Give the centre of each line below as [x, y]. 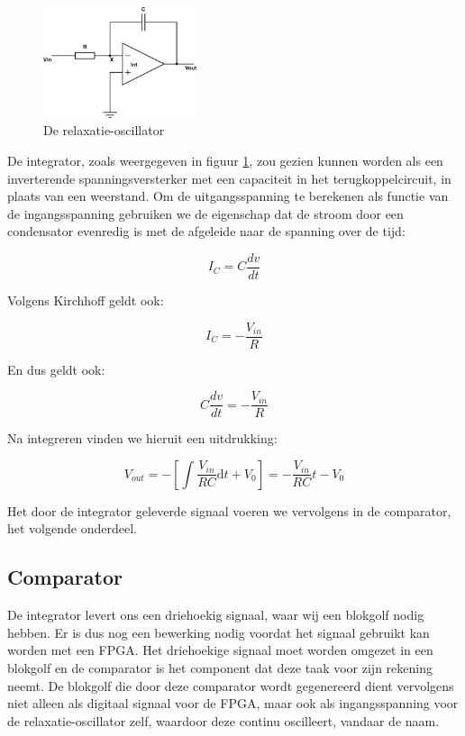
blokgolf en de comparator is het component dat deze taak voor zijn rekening [220, 668]
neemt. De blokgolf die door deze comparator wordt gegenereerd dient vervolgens [231, 685]
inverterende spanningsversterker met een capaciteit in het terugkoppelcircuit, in [229, 178]
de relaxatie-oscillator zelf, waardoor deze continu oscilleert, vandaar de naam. [223, 720]
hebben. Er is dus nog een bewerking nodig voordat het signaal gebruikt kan [219, 632]
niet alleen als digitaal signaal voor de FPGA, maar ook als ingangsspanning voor [233, 703]
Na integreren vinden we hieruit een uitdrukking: [142, 438]
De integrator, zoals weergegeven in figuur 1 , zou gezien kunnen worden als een [225, 160]
